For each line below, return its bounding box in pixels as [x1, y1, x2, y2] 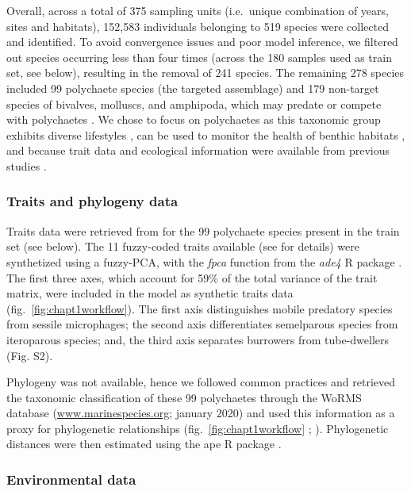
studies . [6, 157, 47, 174]
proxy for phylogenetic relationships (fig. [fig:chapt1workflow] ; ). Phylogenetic [6, 420, 389, 436]
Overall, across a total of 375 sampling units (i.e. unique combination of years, [6, 2, 389, 18]
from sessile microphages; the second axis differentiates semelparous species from [6, 316, 398, 332]
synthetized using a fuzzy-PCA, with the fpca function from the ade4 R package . [6, 253, 402, 270]
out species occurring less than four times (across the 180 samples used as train [6, 48, 392, 65]
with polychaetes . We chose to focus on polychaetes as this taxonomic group [6, 111, 381, 128]
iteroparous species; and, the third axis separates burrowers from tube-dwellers [6, 331, 390, 347]
